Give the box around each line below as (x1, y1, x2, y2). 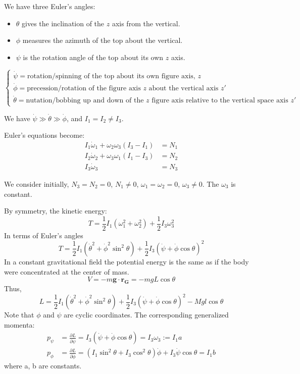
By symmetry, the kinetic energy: (4, 205, 107, 216)
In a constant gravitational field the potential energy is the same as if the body (4, 256, 249, 266)
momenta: (4, 319, 35, 330)
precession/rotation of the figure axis (27, 85, 141, 92)
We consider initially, (4, 179, 69, 189)
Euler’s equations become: (4, 130, 85, 140)
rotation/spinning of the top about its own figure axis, (27, 72, 195, 80)
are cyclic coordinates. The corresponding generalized (64, 309, 229, 320)
